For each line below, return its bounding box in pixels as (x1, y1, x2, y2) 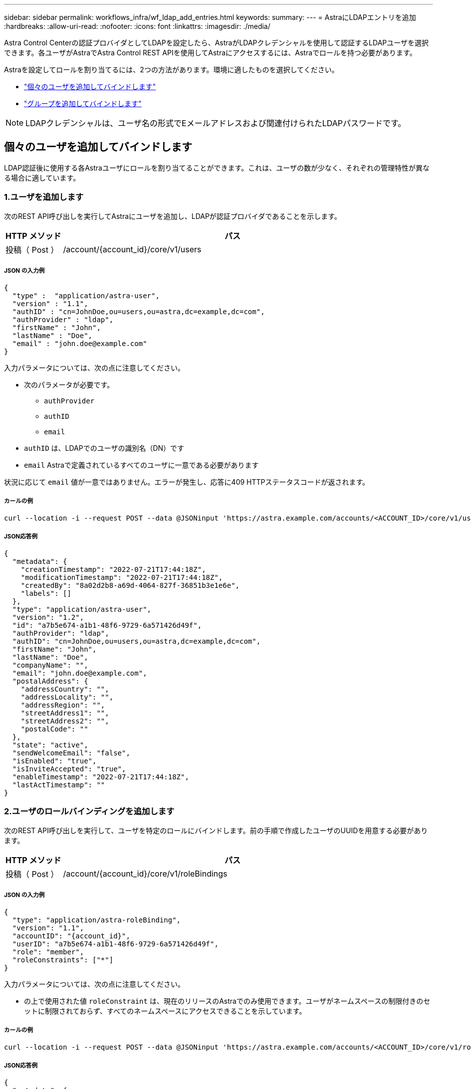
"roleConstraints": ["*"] (12, 956, 114, 964)
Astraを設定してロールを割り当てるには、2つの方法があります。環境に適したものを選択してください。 (4, 65, 339, 74)
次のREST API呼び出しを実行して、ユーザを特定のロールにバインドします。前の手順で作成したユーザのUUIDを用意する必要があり (4, 826, 428, 835)
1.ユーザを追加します (4, 192, 84, 202)
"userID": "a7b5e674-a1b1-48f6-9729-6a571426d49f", (12, 940, 219, 948)
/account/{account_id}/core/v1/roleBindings (63, 868, 228, 879)
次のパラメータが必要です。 (24, 380, 114, 389)
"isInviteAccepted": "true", (12, 764, 126, 773)
